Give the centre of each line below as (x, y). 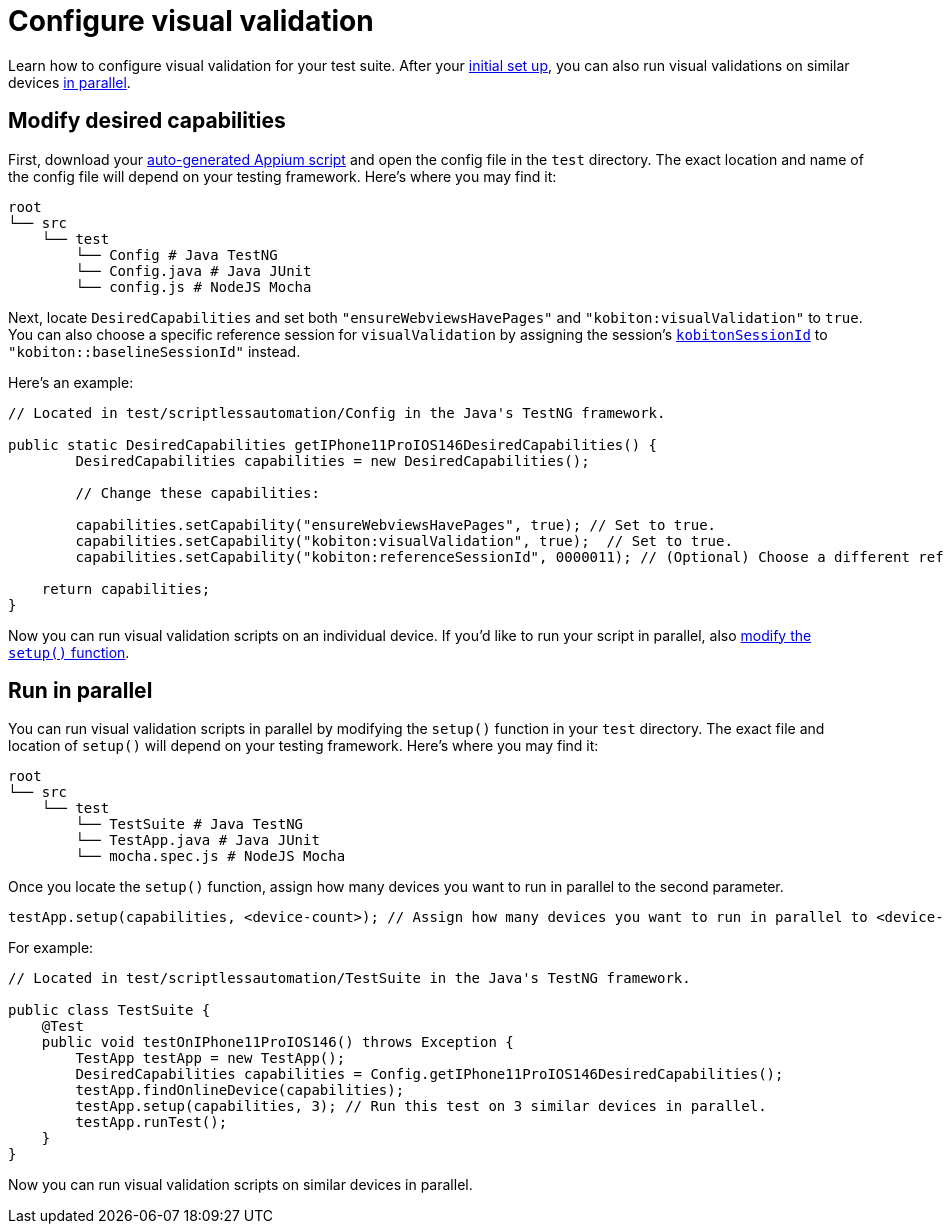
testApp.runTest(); (151, 1122)
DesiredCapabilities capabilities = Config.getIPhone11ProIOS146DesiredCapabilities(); (429, 1074)
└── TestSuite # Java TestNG (189, 824)
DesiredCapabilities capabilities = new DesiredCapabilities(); (332, 460)
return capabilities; (126, 588)
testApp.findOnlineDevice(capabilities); (240, 1090)
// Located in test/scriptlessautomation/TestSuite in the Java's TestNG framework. (349, 978)
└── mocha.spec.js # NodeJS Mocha (210, 856)
